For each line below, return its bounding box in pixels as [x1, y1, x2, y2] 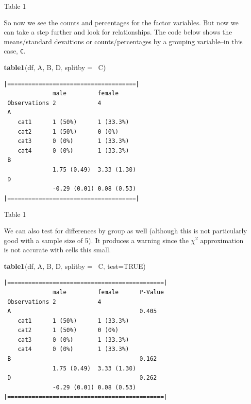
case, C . [4, 46, 26, 56]
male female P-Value [52, 288, 164, 296]
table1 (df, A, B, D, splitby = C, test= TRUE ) [4, 261, 146, 271]
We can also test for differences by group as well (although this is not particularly [4, 225, 247, 235]
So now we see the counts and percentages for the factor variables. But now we [4, 17, 239, 27]
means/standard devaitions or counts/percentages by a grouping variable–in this [4, 36, 243, 46]
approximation [200, 235, 244, 245]
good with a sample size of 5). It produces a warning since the [4, 235, 189, 245]
